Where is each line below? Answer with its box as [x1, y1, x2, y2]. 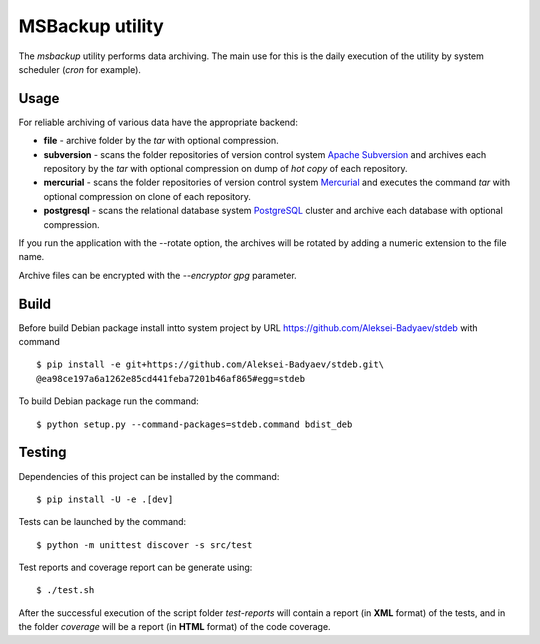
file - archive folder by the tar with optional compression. [43, 135, 279, 147]
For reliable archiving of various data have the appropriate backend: [18, 116, 299, 128]
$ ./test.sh [36, 585, 95, 596]
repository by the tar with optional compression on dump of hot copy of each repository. [43, 163, 408, 175]
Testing [18, 444, 67, 461]
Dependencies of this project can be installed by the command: [18, 470, 280, 482]
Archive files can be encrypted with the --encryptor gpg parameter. [18, 269, 297, 281]
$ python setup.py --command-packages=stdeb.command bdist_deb [36, 418, 353, 430]
